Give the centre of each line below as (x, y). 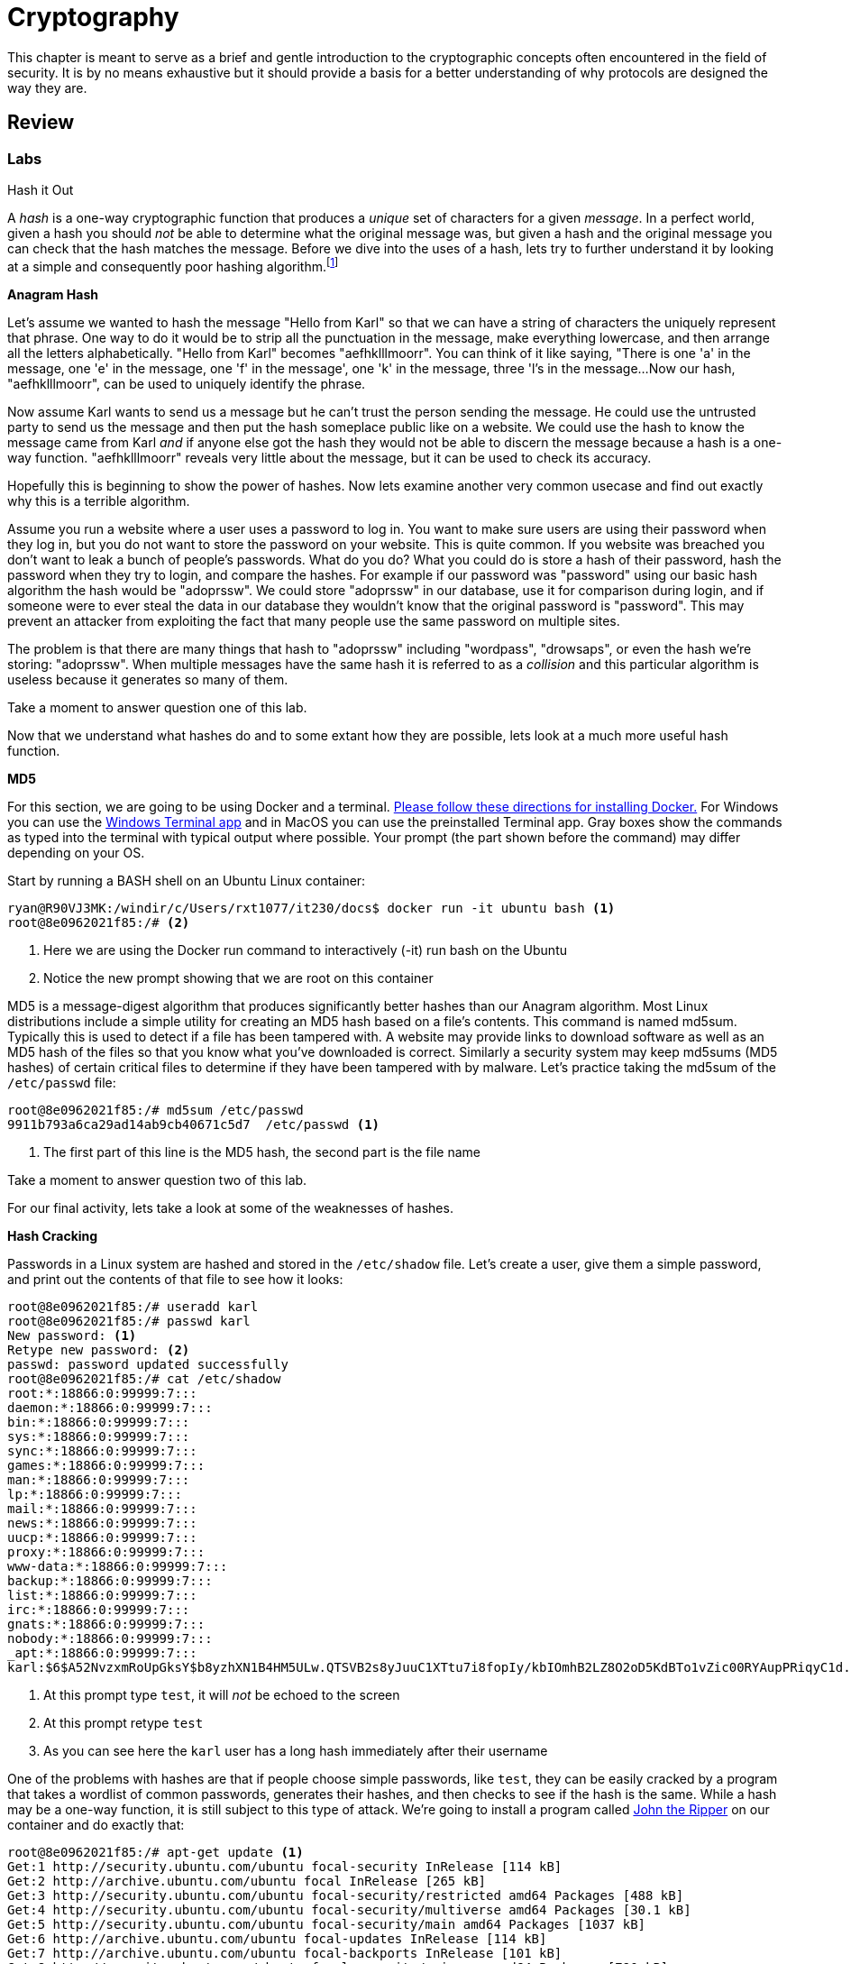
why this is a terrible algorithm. (99, 500)
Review (41, 123)
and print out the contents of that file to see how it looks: (175, 1279)
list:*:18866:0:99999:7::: (102, 1595)
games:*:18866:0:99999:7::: (106, 1465)
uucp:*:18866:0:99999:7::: (102, 1537)
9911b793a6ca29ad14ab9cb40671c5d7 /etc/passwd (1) (194, 1124)
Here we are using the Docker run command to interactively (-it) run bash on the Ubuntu (305, 950)
